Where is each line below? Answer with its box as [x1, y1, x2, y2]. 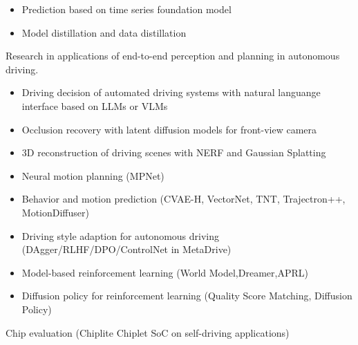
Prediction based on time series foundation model [21, 2, 232, 16]
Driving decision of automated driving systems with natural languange [21, 85, 321, 100]
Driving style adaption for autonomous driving [21, 228, 219, 243]
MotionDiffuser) [21, 205, 89, 219]
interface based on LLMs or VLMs [21, 98, 168, 113]
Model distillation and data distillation [21, 25, 187, 39]
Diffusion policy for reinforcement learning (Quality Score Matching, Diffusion [21, 288, 352, 303]
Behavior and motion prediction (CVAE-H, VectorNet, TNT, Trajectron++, [21, 192, 346, 206]
